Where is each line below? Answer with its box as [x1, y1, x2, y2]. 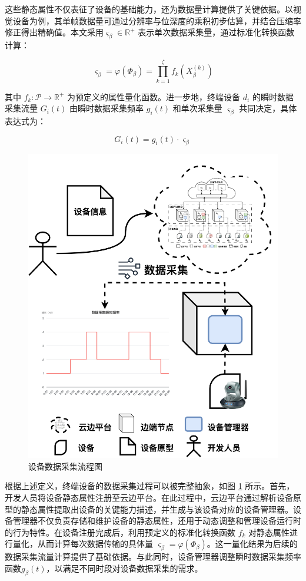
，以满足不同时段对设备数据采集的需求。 [46, 562, 203, 574]
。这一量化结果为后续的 [207, 537, 298, 550]
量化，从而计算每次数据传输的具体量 [12, 537, 153, 550]
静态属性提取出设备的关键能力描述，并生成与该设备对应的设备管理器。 [21, 503, 293, 515]
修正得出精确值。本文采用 [5, 26, 104, 38]
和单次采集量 [172, 102, 222, 114]
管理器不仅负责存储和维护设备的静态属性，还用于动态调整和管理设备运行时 [12, 514, 301, 527]
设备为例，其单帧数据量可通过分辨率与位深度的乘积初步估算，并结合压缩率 [12, 14, 301, 27]
